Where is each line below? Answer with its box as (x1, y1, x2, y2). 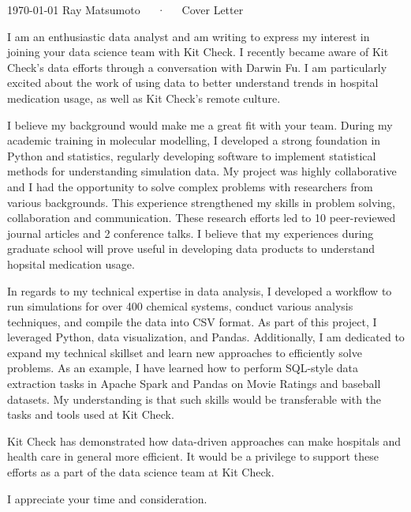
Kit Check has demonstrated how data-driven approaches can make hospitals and (7, 432, 402, 449)
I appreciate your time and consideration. (7, 490, 207, 506)
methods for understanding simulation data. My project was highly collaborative (7, 163, 397, 179)
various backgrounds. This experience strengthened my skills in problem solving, (7, 194, 395, 210)
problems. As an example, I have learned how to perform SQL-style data (7, 360, 359, 376)
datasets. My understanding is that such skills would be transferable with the (7, 390, 382, 407)
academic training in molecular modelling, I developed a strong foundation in (7, 132, 381, 149)
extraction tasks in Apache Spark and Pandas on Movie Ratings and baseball (7, 375, 381, 392)
